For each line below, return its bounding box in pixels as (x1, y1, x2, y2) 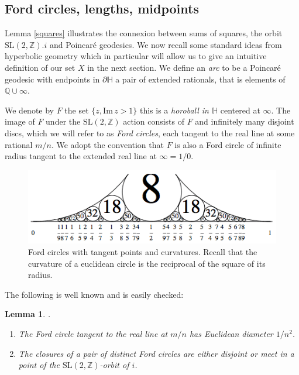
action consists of (123, 115, 184, 128)
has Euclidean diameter (189, 328, 273, 340)
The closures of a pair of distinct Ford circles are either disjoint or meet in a (18, 347, 294, 359)
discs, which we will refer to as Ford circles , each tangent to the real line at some (5, 126, 295, 139)
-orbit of (99, 359, 129, 371)
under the (46, 115, 81, 128)
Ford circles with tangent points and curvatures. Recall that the (28, 246, 257, 258)
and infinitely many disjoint (195, 115, 294, 128)
